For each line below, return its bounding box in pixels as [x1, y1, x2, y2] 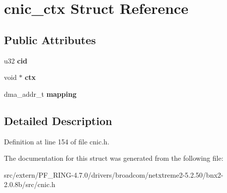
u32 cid [4, 55, 28, 65]
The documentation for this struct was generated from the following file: [4, 153, 224, 163]
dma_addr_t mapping [4, 88, 77, 99]
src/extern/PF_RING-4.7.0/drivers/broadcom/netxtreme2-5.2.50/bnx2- [4, 169, 224, 180]
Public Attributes [4, 32, 96, 47]
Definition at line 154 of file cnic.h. [4, 136, 110, 146]
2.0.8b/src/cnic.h [4, 179, 56, 190]
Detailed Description [4, 113, 113, 128]
